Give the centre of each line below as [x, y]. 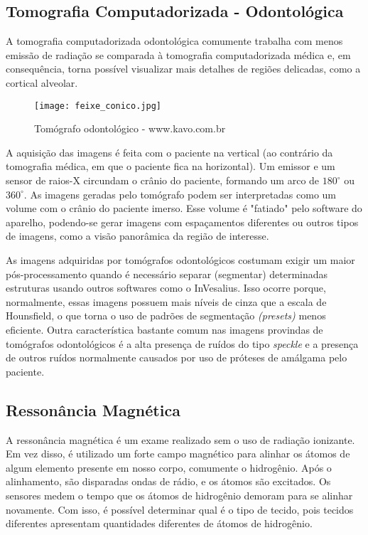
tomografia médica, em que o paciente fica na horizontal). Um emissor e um [171, 166]
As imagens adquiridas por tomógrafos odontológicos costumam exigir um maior [180, 259]
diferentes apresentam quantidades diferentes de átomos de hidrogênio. [159, 523]
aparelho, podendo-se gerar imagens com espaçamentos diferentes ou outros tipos [182, 222]
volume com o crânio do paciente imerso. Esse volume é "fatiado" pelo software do [184, 208]
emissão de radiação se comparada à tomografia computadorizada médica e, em [178, 54]
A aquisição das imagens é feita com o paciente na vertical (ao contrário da [169, 152]
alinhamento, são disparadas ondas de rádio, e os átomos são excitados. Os [168, 481]
